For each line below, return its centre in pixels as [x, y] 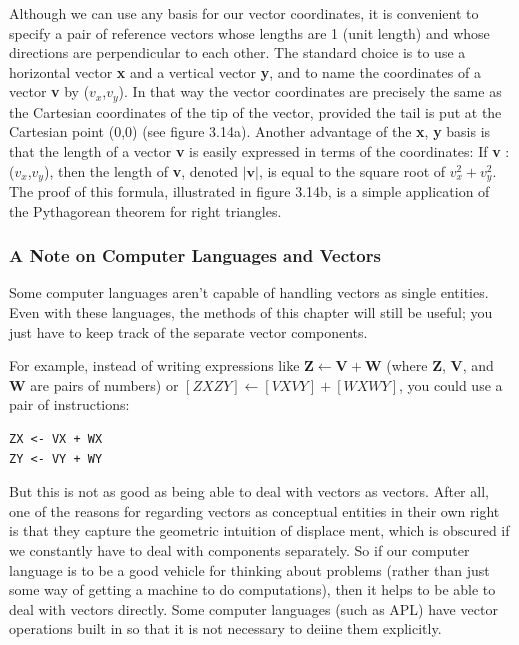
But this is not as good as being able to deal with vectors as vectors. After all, [249, 491]
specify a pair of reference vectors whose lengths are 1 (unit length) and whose [249, 32]
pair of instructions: [69, 404]
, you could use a [451, 384]
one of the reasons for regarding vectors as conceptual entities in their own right [254, 510]
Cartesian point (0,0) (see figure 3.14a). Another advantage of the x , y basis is [250, 131]
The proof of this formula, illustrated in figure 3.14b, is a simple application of [249, 191]
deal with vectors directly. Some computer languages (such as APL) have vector [253, 608]
